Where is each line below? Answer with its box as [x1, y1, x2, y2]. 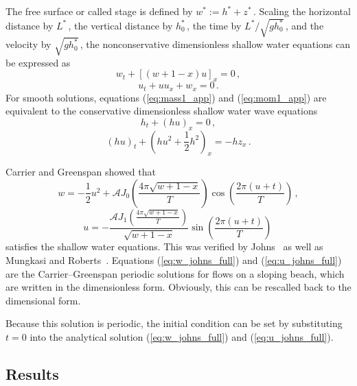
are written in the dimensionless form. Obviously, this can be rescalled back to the [5, 280, 352, 294]
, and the [285, 18, 324, 32]
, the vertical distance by [68, 18, 173, 32]
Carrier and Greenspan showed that [5, 165, 156, 179]
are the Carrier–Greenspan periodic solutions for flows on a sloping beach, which [5, 266, 345, 280]
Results [5, 363, 59, 384]
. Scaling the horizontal [253, 4, 351, 18]
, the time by [187, 18, 242, 32]
